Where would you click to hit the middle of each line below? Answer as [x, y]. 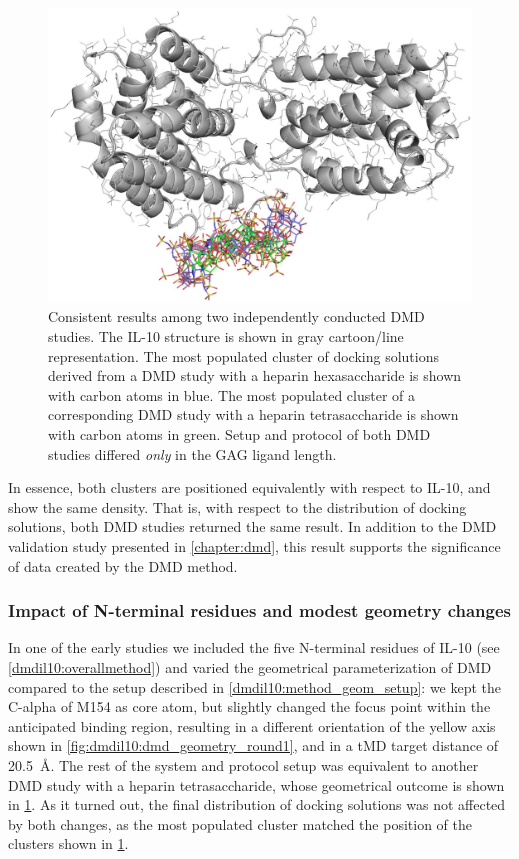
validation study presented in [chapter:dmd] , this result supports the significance [254, 545]
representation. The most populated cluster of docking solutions [243, 355]
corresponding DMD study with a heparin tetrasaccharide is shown [253, 414]
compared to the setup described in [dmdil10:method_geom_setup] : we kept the [255, 686]
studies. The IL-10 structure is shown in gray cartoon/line [226, 336]
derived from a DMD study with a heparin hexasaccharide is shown [255, 375]
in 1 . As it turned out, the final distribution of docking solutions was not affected [257, 804]
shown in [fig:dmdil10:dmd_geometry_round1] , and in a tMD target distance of [253, 745]
